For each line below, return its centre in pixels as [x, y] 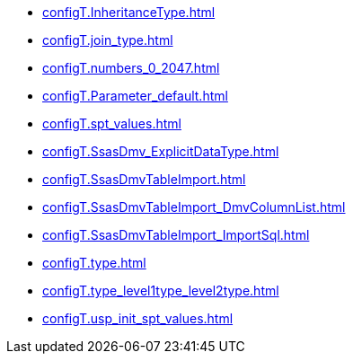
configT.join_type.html [108, 40]
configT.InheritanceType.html [129, 12]
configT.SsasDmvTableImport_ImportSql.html [176, 235]
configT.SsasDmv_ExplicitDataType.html [161, 151]
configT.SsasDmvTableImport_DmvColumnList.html [194, 207]
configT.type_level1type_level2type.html [161, 291]
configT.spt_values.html [112, 123]
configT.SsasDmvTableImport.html [144, 179]
